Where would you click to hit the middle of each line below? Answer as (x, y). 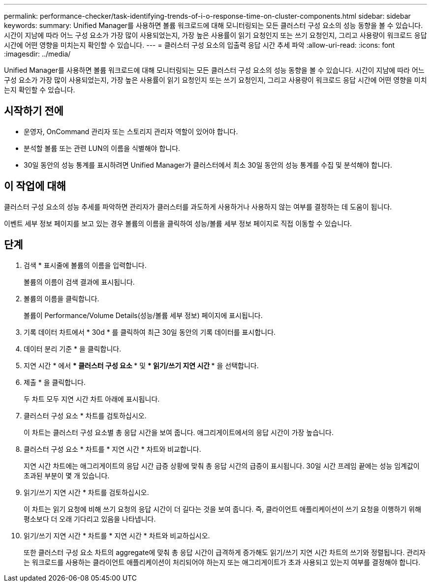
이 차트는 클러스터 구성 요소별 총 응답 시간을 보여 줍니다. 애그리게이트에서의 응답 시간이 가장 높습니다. (179, 432)
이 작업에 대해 (35, 186)
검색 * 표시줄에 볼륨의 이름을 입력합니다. (85, 265)
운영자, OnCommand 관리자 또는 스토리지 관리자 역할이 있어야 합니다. (131, 131)
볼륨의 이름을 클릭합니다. (62, 298)
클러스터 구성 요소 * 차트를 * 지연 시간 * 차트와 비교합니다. (112, 449)
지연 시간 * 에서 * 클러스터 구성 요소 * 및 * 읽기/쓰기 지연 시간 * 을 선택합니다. (141, 365)
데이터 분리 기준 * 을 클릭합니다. (73, 349)
